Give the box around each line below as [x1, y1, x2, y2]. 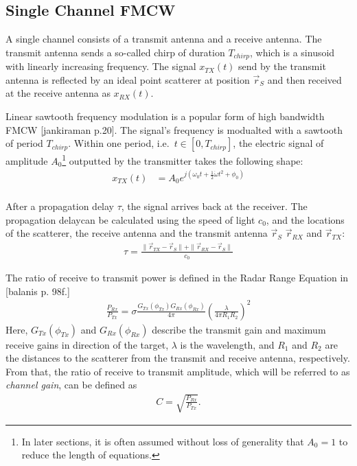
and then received [267, 72, 342, 86]
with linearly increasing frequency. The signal [5, 59, 196, 73]
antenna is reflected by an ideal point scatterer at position [5, 72, 250, 86]
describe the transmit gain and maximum [152, 322, 326, 336]
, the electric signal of [233, 136, 324, 150]
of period [5, 136, 43, 150]
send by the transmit [238, 59, 326, 73]
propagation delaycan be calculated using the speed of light [5, 212, 255, 226]
